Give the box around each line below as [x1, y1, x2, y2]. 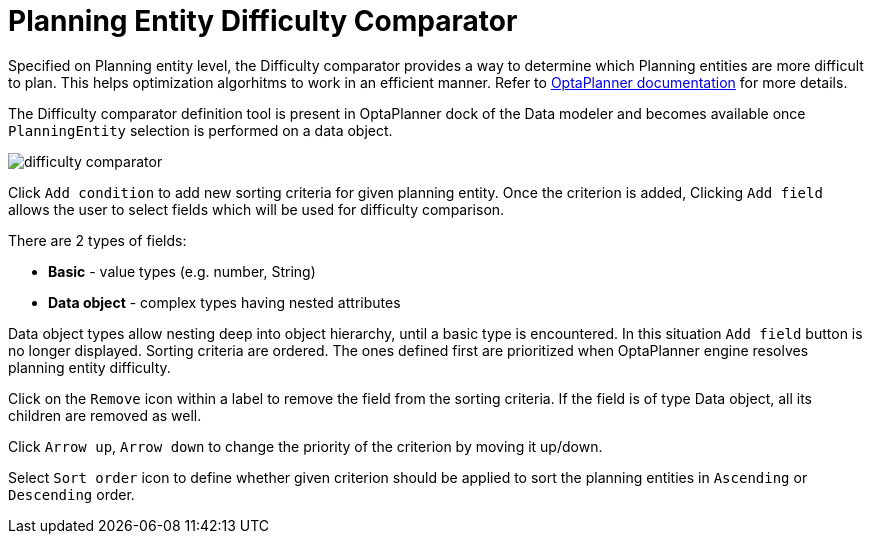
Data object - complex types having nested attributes [48, 293, 401, 311]
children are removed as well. [8, 406, 202, 424]
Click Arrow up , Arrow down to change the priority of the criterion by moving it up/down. [8, 437, 603, 455]
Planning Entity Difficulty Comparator [8, 4, 518, 38]
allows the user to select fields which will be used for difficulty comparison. [8, 200, 505, 218]
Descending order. [8, 485, 135, 503]
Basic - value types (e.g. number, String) [48, 262, 316, 280]
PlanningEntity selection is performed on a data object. [8, 121, 393, 139]
